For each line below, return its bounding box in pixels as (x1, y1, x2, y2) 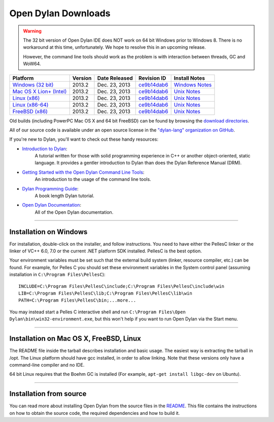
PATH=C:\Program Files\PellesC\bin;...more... (18, 298, 136, 303)
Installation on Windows (9, 228, 88, 236)
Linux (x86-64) (12, 101, 49, 108)
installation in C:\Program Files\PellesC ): (9, 272, 106, 278)
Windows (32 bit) (12, 81, 54, 88)
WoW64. (23, 61, 41, 67)
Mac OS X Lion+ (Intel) (12, 88, 67, 95)
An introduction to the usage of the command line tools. (35, 176, 152, 182)
